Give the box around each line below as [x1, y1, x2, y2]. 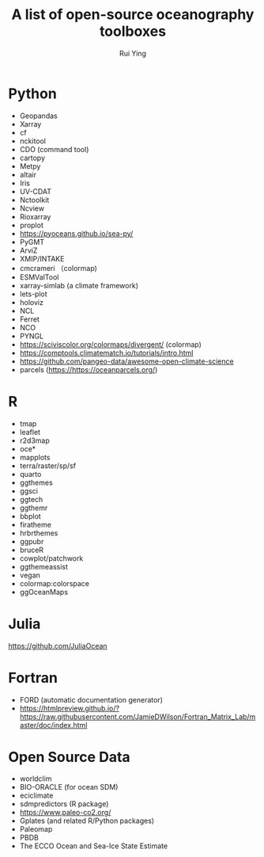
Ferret [19, 314, 40, 324]
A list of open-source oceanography [11, 6, 255, 24]
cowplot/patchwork [19, 553, 84, 563]
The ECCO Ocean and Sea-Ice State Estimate [19, 841, 168, 851]
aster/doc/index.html [19, 720, 88, 729]
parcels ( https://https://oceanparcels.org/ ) [19, 364, 158, 374]
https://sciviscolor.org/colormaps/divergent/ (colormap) [19, 339, 202, 349]
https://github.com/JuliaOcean [8, 641, 108, 650]
